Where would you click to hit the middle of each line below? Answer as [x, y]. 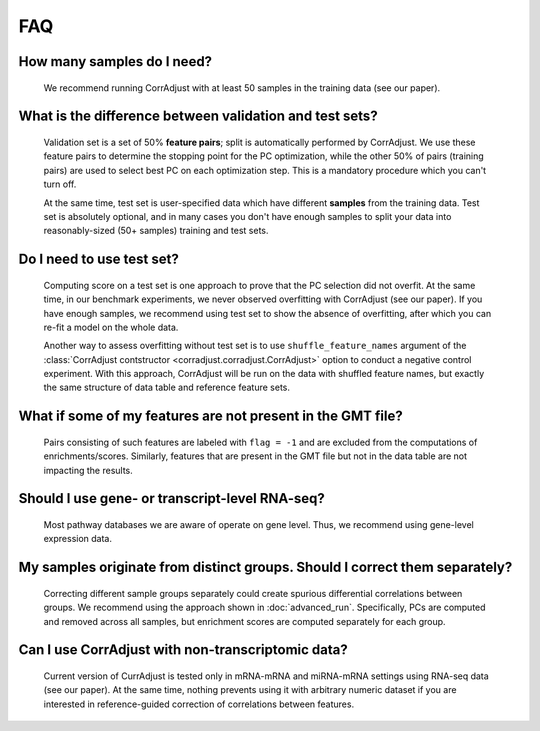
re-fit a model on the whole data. [111, 327]
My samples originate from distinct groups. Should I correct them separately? [265, 567]
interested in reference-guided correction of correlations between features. [199, 704]
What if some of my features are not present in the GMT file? [211, 416]
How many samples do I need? [115, 61]
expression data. [78, 539]
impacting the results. [88, 470]
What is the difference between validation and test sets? [198, 116]
